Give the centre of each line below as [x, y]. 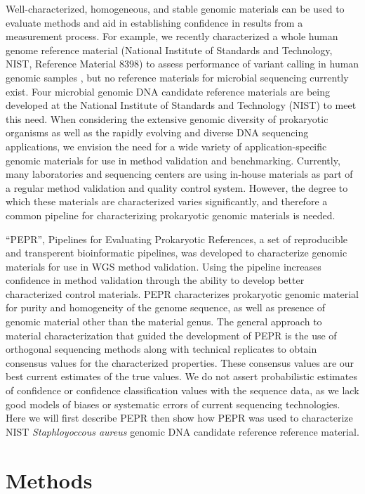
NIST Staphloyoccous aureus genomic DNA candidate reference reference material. [182, 431]
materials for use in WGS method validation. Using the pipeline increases [164, 266]
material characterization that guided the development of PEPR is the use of [171, 335]
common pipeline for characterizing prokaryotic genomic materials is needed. [171, 215]
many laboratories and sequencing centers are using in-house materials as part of [179, 174]
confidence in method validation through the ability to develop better [155, 280]
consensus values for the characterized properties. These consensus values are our [180, 362]
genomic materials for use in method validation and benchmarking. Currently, [173, 160]
